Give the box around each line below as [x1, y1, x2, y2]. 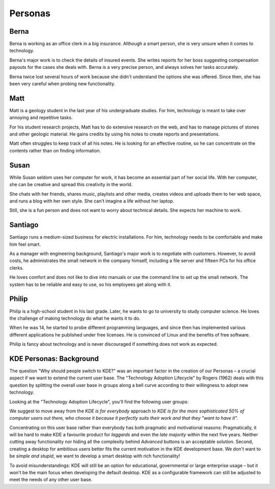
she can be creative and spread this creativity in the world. [9, 182, 133, 188]
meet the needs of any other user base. [9, 477, 93, 483]
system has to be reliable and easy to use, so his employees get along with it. [9, 281, 172, 288]
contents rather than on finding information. [9, 147, 101, 153]
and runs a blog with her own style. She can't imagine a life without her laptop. [9, 198, 174, 204]
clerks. [9, 265, 24, 271]
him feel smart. [9, 241, 41, 247]
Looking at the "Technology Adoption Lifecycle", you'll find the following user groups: [9, 398, 189, 405]
